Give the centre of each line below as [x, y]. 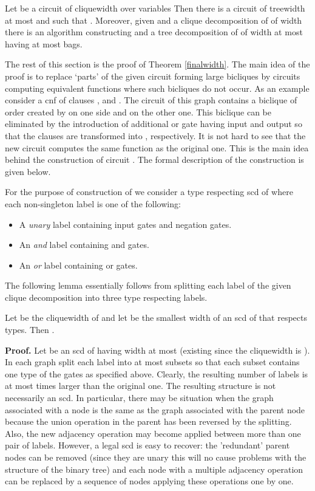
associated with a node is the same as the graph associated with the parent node [155, 409]
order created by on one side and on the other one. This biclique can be [138, 112]
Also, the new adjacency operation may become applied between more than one [153, 433]
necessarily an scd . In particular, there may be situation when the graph [139, 398]
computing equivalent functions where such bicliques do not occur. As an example [157, 88]
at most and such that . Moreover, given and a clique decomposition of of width [154, 20]
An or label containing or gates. [78, 265]
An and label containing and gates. [84, 245]
